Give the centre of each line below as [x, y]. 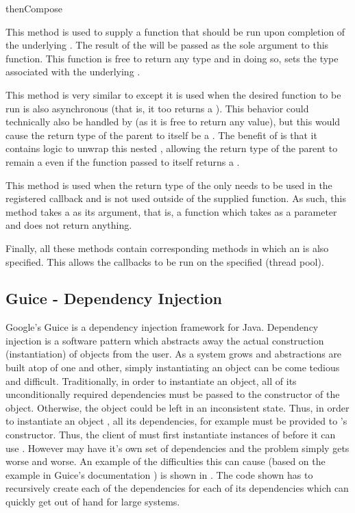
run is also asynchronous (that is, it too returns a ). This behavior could [157, 108]
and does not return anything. [69, 225]
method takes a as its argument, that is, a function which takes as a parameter [171, 211]
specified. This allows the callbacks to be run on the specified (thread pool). [165, 261]
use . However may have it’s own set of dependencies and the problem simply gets [177, 448]
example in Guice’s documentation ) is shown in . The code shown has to [159, 474]
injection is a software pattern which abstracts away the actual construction [165, 340]
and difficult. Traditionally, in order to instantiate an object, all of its [151, 380]
